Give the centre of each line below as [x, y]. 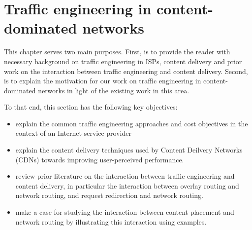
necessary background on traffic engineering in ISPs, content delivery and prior [123, 61]
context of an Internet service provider [73, 133]
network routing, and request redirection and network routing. [109, 195]
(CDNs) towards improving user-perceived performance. [100, 159]
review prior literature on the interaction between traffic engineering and [125, 176]
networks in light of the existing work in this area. [114, 90]
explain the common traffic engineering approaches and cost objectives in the [132, 123]
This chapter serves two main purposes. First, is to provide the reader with [117, 52]
